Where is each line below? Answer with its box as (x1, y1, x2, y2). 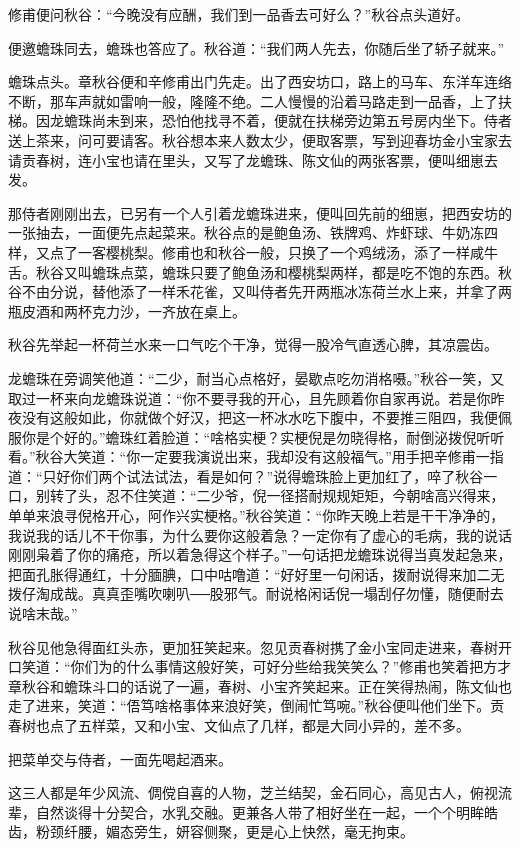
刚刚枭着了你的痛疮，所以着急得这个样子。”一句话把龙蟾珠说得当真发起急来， (8, 544, 512, 565)
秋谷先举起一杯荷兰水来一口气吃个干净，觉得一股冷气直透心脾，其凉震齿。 (8, 334, 498, 355)
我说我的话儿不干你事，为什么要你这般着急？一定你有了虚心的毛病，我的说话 (8, 524, 512, 545)
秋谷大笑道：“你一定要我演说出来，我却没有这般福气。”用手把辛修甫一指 (35, 446, 504, 467)
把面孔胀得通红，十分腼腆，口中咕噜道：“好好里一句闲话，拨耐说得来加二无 (8, 563, 505, 584)
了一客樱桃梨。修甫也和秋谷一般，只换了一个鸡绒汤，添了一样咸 (63, 241, 484, 262)
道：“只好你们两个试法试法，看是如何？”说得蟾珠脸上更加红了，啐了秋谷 (8, 465, 484, 486)
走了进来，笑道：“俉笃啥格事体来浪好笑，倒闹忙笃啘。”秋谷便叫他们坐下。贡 (8, 695, 505, 716)
